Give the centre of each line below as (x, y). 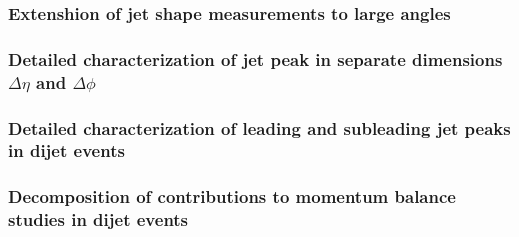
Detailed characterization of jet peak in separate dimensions (255, 58)
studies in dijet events (98, 219)
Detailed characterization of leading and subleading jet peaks (259, 127)
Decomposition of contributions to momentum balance (232, 196)
